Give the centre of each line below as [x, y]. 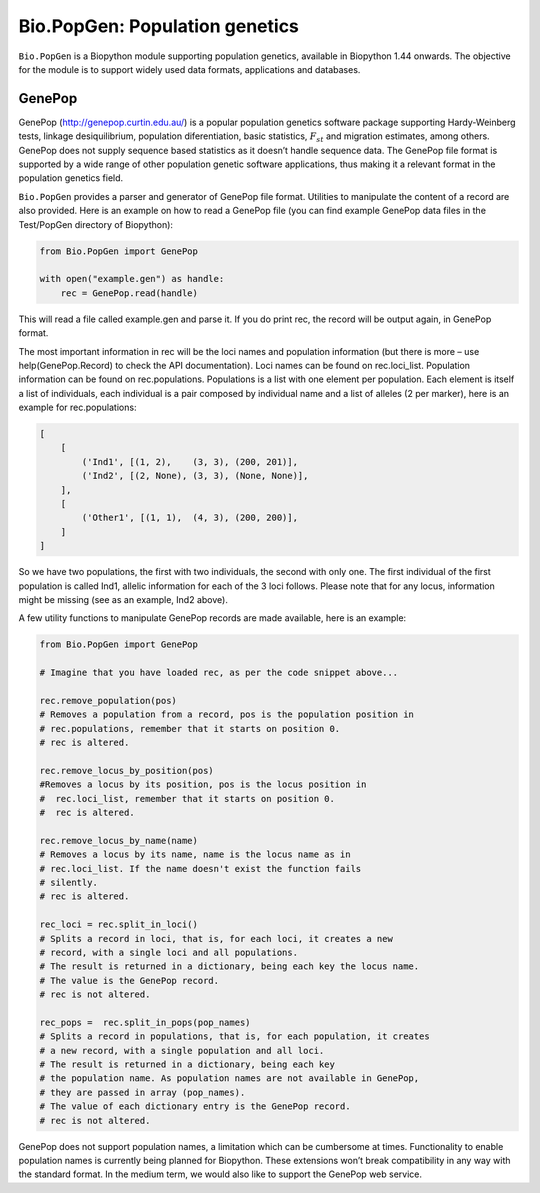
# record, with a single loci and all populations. [169, 952]
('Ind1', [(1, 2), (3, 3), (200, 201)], [190, 461]
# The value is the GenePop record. [129, 980]
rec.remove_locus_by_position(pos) [126, 770]
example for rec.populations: [77, 407]
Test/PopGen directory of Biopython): [96, 224]
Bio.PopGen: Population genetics [159, 26]
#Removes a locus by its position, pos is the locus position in [203, 784]
